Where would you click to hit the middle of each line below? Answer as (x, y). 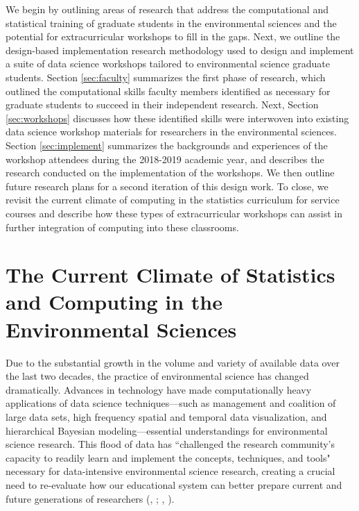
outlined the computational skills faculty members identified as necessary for (168, 91)
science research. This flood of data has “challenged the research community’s (170, 444)
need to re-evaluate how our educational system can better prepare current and (174, 484)
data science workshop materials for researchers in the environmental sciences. (171, 132)
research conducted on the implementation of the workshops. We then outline (170, 173)
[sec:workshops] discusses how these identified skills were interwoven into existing (177, 118)
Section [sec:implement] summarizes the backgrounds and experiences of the (167, 145)
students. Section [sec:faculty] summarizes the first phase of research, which (166, 77)
